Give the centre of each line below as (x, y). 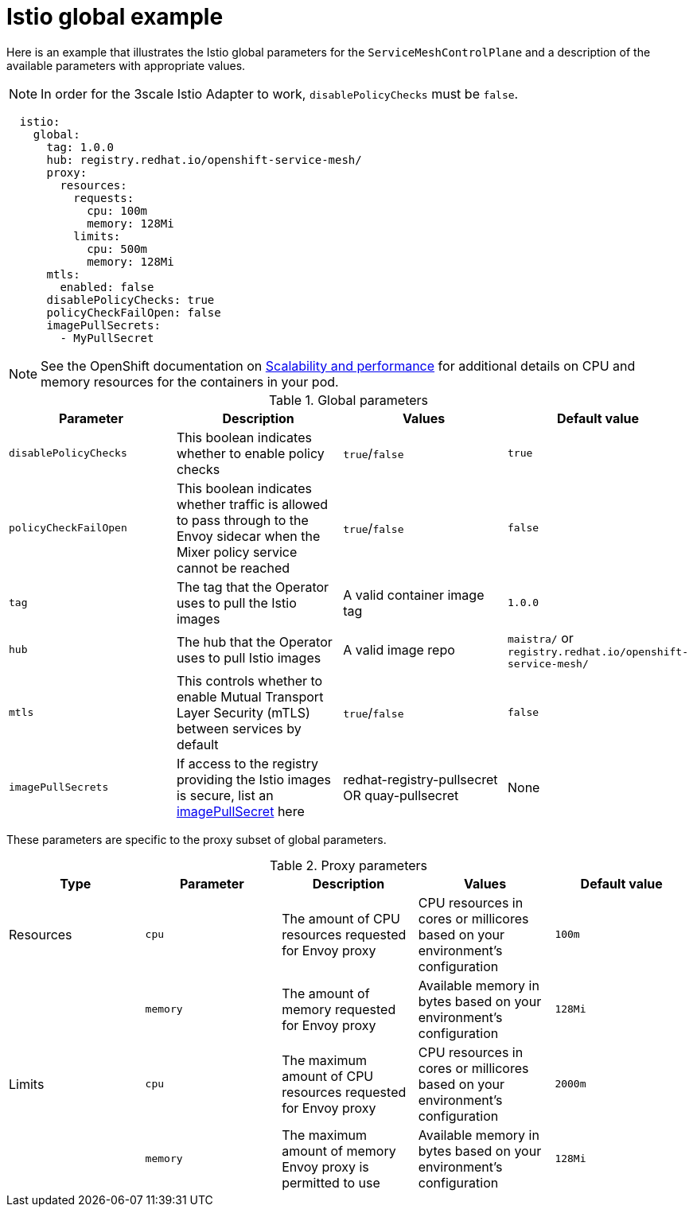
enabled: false (107, 287)
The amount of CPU (341, 918)
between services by (239, 728)
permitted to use (331, 1182)
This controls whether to (249, 680)
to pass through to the (242, 520)
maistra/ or (541, 638)
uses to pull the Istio (236, 603)
